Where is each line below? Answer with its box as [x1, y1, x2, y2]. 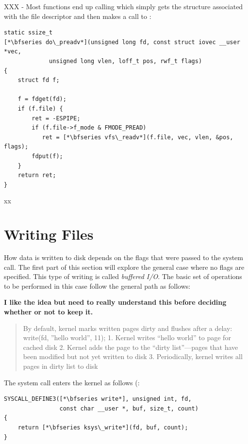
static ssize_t [4, 29, 53, 36]
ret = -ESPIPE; [32, 115, 81, 122]
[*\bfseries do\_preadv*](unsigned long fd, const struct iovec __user [4, 38, 240, 46]
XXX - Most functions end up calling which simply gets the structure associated [4, 1, 243, 11]
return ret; [17, 172, 56, 179]
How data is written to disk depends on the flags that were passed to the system [4, 252, 243, 262]
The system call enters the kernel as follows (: [4, 377, 140, 387]
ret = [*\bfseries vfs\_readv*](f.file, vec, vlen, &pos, [42, 133, 233, 141]
